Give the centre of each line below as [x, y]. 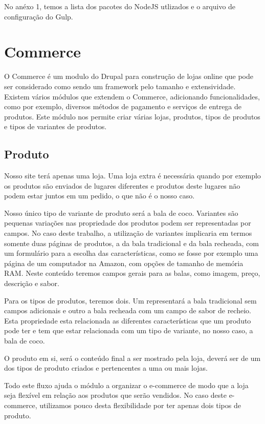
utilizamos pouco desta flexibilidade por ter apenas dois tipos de [140, 405]
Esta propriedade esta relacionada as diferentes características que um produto [128, 320]
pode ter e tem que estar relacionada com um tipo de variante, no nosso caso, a [129, 330]
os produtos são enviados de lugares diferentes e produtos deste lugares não [122, 185]
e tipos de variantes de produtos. [56, 126]
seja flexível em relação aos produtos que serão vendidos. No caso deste [115, 395]
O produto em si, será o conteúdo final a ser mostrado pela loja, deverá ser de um [132, 358]
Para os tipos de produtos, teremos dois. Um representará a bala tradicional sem [130, 300]
